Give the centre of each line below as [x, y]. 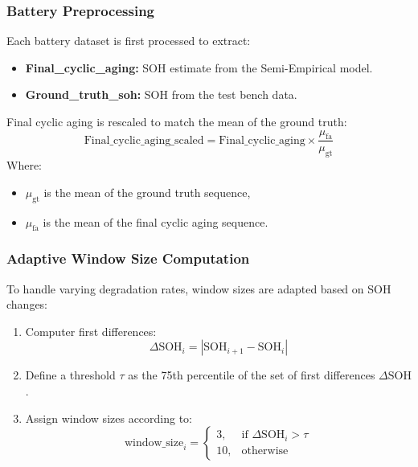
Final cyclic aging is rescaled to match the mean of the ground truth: [177, 121]
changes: [27, 304]
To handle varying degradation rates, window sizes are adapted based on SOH [199, 288]
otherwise [265, 451]
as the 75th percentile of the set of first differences [252, 375]
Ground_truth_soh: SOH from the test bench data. [161, 94]
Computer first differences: [91, 331]
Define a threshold [70, 375]
